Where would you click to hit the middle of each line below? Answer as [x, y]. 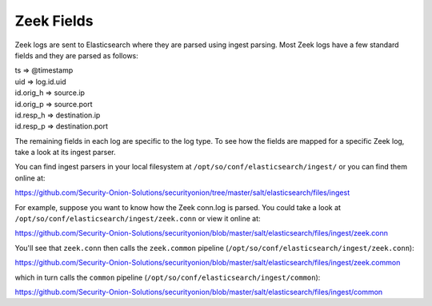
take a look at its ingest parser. [65, 153]
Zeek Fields [54, 21]
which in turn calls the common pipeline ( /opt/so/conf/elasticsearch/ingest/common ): [168, 277]
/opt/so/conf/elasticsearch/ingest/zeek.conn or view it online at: [138, 219]
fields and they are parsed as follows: [77, 55]
